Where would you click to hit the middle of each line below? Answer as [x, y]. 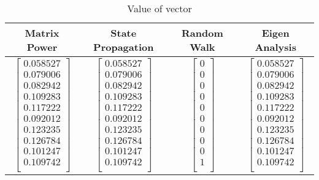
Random [202, 33]
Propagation [124, 47]
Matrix [42, 33]
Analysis [275, 47]
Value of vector [159, 8]
